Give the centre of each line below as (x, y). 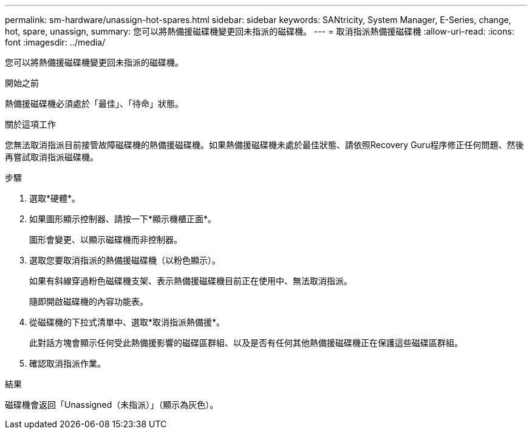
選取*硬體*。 (55, 198)
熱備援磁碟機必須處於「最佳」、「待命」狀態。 (94, 103)
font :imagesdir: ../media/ (55, 42)
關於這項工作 (30, 124)
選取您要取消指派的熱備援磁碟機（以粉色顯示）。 (125, 260)
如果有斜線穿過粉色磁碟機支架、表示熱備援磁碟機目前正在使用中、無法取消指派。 (191, 281)
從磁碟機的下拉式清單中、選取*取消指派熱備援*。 (127, 322)
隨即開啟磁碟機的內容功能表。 (89, 301)
